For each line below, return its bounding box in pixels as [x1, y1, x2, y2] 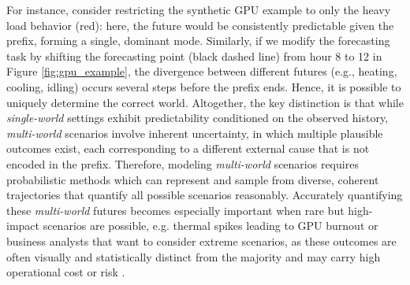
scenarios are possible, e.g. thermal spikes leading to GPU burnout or [43, 217, 378, 234]
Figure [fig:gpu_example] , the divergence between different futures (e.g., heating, [6, 63, 397, 80]
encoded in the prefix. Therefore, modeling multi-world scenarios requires [6, 155, 359, 172]
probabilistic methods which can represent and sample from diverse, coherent [6, 171, 379, 187]
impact [6, 217, 39, 234]
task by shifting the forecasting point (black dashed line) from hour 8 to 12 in [6, 47, 382, 64]
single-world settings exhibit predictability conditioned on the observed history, [6, 109, 388, 126]
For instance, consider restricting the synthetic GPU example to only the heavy [6, 2, 391, 17]
